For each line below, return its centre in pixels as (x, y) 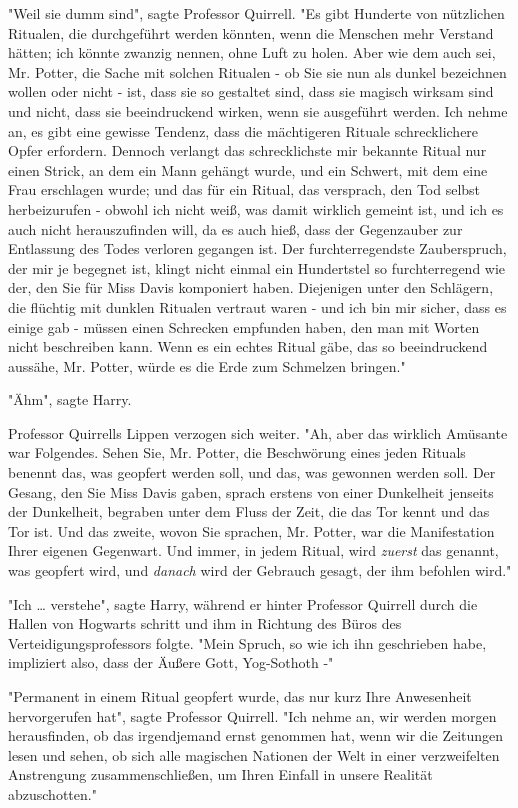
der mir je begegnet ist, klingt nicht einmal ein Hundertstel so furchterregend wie (257, 267)
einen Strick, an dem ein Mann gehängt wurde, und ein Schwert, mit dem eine (248, 169)
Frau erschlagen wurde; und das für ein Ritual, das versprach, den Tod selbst (244, 189)
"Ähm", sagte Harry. (70, 399)
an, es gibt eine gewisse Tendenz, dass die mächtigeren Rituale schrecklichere (243, 130)
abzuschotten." (52, 793)
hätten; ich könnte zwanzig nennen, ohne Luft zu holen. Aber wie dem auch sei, (252, 52)
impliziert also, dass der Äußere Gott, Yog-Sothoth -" (171, 662)
